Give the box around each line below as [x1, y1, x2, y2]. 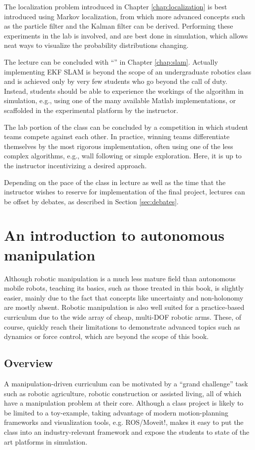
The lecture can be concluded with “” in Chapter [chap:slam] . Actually [4, 56, 218, 67]
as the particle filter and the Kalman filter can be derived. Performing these [4, 21, 233, 31]
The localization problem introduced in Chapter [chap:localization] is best [4, 1, 227, 11]
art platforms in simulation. [4, 436, 88, 447]
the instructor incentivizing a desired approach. [4, 160, 147, 170]
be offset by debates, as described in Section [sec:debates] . [4, 196, 179, 206]
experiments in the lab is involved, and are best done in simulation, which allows [4, 30, 248, 40]
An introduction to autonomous [4, 225, 224, 245]
